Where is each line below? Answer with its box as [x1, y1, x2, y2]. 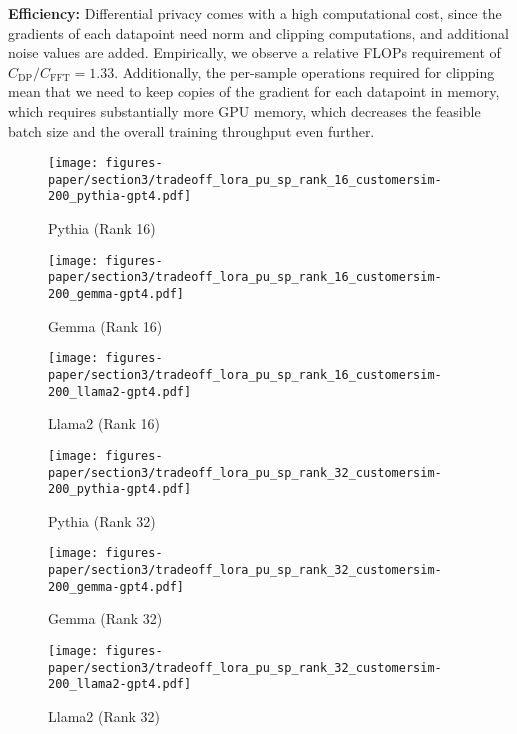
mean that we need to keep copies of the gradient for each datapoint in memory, [8, 81, 500, 102]
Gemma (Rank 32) [48, 608, 163, 629]
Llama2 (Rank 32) [48, 705, 160, 726]
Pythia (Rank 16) [48, 218, 156, 239]
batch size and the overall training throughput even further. [8, 120, 375, 141]
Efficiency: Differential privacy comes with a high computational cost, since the [8, 3, 502, 23]
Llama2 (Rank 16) [48, 413, 160, 434]
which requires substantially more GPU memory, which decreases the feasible [8, 100, 481, 121]
